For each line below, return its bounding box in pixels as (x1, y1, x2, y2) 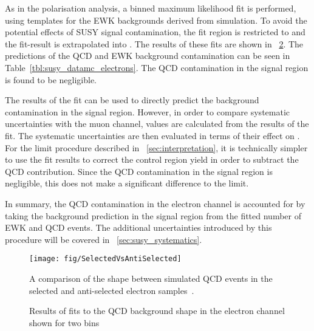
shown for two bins (29, 316, 100, 329)
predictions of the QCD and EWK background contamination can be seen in (5, 49, 290, 62)
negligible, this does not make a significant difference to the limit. (5, 177, 249, 189)
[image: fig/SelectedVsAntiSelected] (29, 254, 182, 264)
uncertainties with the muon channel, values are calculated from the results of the (5, 117, 309, 130)
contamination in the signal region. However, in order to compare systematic (5, 105, 290, 118)
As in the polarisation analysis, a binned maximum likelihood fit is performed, (5, 2, 296, 14)
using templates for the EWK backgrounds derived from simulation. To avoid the (5, 13, 307, 26)
